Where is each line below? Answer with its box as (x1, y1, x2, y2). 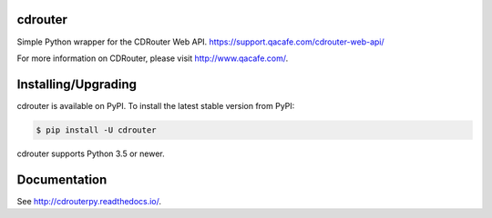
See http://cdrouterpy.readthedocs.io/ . (16, 195, 162, 206)
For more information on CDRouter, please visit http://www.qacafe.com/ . (16, 53, 289, 64)
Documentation (16, 172, 108, 187)
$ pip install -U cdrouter (36, 124, 157, 135)
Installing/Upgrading (16, 76, 137, 92)
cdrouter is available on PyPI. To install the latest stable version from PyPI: (16, 100, 295, 111)
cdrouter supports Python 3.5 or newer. (16, 148, 166, 159)
